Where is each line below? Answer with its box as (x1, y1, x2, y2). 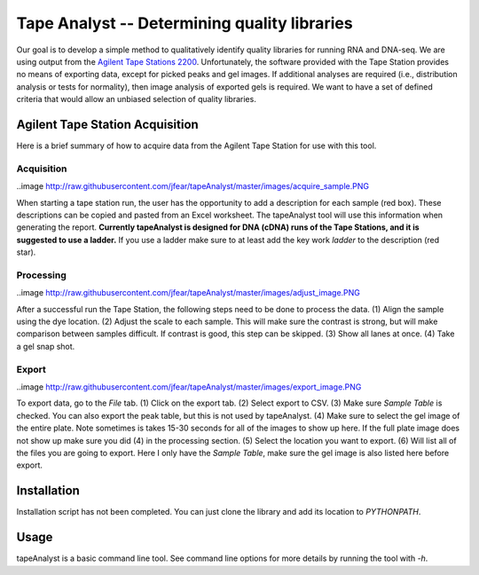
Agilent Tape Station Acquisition (16, 116, 199, 132)
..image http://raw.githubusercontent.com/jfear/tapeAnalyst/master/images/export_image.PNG (16, 382, 362, 392)
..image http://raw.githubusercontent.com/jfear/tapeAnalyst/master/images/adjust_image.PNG (16, 287, 361, 298)
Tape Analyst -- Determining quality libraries (16, 13, 354, 33)
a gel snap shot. (16, 341, 75, 351)
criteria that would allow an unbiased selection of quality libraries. (16, 94, 256, 105)
